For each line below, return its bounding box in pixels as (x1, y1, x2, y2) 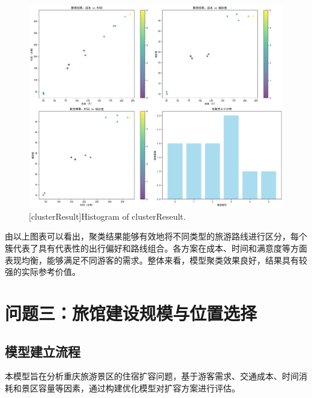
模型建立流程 (5, 342, 80, 360)
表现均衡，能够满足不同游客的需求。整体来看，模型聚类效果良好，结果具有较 (5, 253, 307, 266)
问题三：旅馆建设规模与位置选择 (5, 301, 257, 325)
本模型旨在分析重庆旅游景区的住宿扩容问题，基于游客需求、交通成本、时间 (5, 370, 299, 382)
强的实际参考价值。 (5, 265, 80, 278)
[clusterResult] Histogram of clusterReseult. (29, 210, 186, 222)
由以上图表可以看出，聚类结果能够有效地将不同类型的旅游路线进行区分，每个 (5, 230, 307, 243)
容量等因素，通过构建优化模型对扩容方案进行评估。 (38, 382, 240, 394)
